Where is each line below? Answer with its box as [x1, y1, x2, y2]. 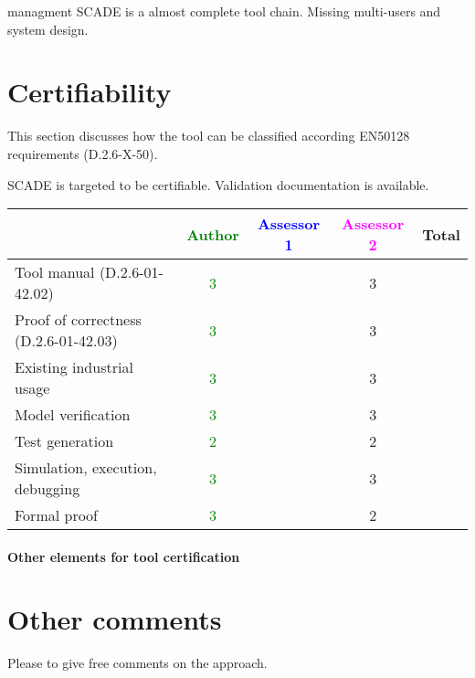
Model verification [15, 404, 131, 426]
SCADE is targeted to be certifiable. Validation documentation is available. [7, 175, 429, 194]
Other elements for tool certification [7, 546, 240, 566]
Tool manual [15, 261, 95, 283]
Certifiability [7, 73, 172, 111]
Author [186, 223, 239, 245]
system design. [7, 19, 89, 38]
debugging [15, 478, 80, 500]
